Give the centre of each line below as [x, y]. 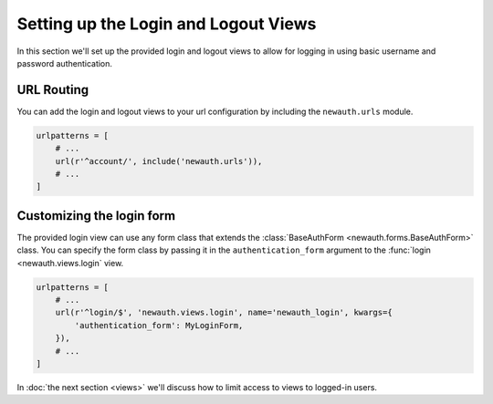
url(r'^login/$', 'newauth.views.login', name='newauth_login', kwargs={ [224, 313]
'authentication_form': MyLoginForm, [159, 325]
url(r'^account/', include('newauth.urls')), [159, 161]
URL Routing [53, 90]
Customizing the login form [96, 216]
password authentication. [65, 63]
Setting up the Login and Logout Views [167, 24]
